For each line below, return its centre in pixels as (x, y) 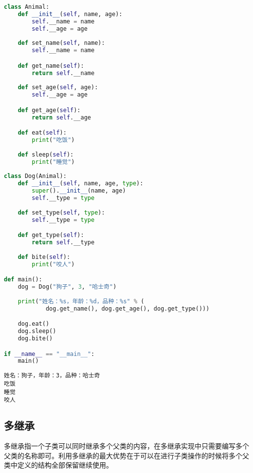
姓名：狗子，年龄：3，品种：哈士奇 (52, 376)
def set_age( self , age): (58, 88)
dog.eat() (34, 324)
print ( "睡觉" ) (53, 162)
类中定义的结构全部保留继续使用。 (58, 465)
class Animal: (27, 7)
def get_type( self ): (51, 235)
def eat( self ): (42, 133)
